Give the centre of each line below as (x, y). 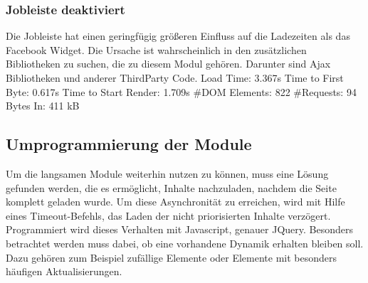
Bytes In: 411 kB (43, 106)
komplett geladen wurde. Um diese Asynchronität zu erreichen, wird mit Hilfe (175, 202)
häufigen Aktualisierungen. (64, 271)
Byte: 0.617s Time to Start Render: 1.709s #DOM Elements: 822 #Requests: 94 (181, 91)
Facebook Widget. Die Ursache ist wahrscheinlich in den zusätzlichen (156, 49)
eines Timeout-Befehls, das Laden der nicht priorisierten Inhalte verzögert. (168, 215)
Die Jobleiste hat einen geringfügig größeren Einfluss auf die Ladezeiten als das (178, 36)
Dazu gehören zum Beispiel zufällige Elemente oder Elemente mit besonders (172, 257)
